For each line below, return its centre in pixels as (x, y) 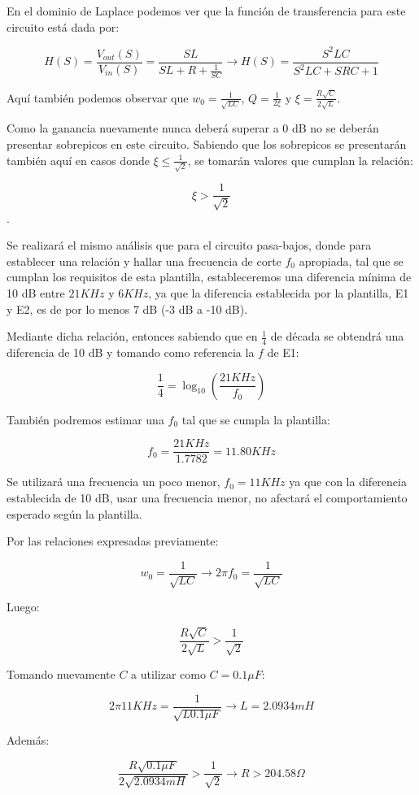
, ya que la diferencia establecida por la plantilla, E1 (279, 293)
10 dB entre (36, 293)
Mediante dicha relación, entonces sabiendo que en (132, 336)
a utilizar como (168, 673)
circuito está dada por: (63, 26)
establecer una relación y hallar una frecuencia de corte (144, 261)
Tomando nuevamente (61, 673)
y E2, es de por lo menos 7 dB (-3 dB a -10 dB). (127, 308)
